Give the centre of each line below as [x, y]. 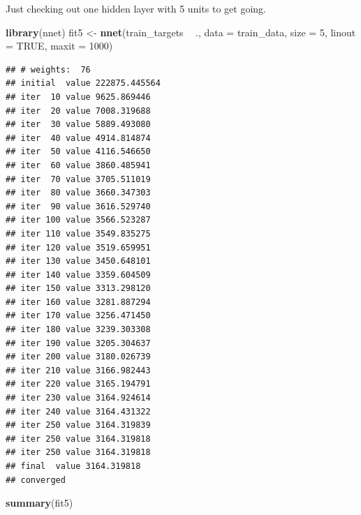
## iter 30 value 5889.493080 [78, 125]
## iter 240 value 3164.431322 [78, 411]
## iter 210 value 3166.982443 [78, 370]
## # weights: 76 [48, 69]
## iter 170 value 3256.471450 [78, 316]
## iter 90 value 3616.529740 [78, 206]
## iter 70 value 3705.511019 [78, 179]
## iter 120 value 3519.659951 [78, 247]
